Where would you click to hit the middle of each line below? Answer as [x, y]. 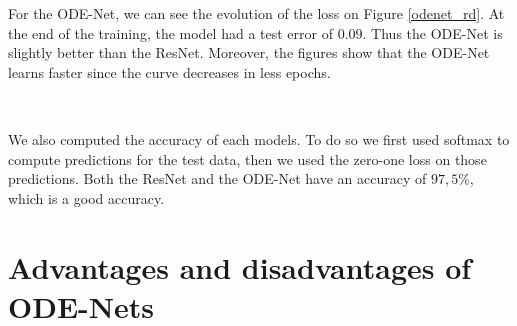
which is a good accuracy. [86, 197]
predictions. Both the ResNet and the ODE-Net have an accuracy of [217, 178]
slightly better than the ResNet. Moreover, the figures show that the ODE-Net [249, 52]
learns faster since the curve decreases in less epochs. [169, 71]
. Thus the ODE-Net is [432, 32]
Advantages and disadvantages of [240, 266]
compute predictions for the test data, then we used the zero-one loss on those [247, 158]
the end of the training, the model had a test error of [170, 32]
